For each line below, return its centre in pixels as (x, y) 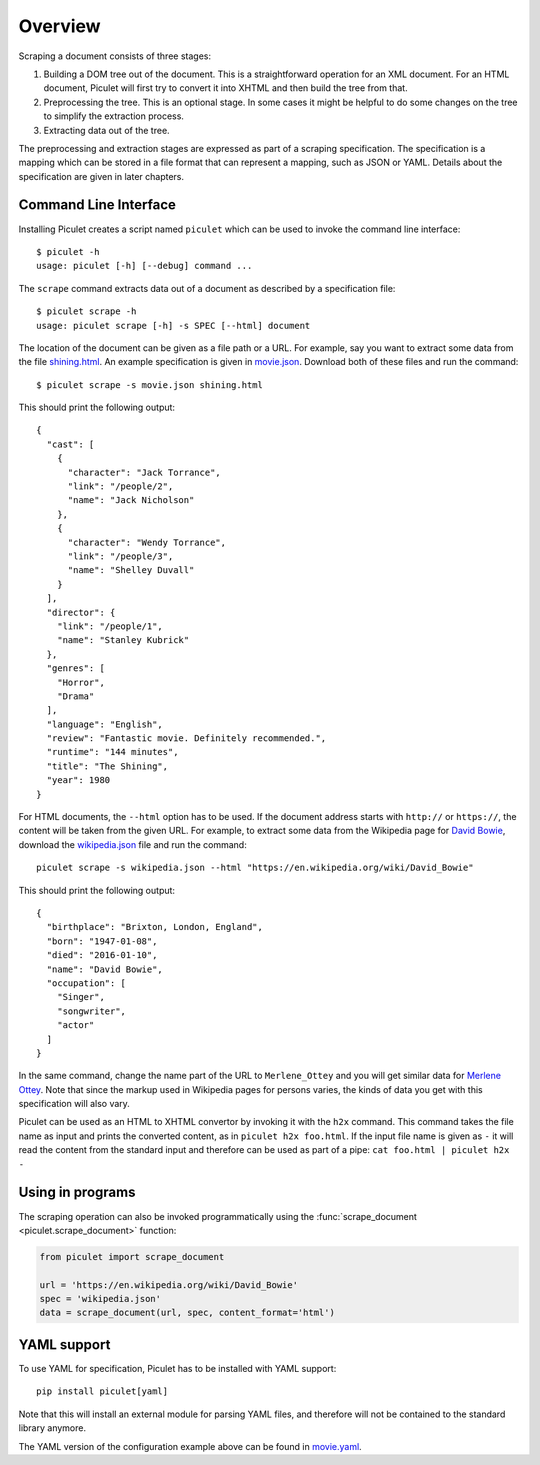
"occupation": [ (86, 983)
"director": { (81, 612)
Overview (59, 26)
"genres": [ (75, 668)
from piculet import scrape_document (132, 1256)
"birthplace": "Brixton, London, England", (155, 927)
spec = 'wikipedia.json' (100, 1299)
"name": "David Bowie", (105, 969)
